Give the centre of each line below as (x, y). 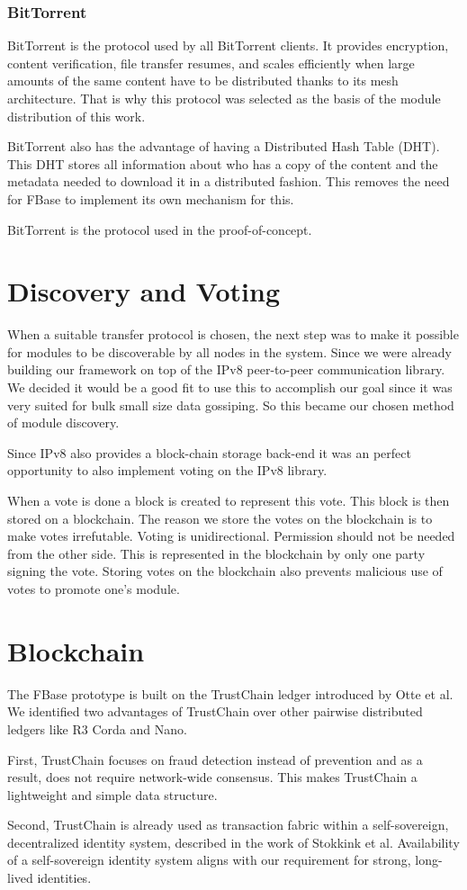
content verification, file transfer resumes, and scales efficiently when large (211, 63)
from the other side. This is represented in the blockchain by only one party (216, 553)
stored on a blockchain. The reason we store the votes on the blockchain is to (220, 518)
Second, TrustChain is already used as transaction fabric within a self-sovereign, (228, 825)
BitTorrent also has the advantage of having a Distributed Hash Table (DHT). (224, 146)
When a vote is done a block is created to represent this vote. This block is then (229, 501)
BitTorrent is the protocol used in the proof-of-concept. (160, 229)
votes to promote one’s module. (94, 589)
